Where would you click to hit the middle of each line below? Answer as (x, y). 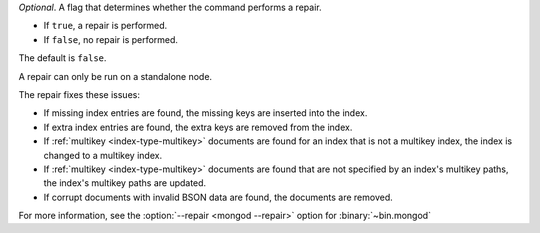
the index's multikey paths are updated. (125, 183)
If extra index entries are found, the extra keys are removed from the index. (198, 127)
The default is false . (62, 58)
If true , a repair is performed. (105, 26)
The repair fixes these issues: (79, 94)
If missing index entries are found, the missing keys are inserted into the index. (205, 113)
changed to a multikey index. (103, 155)
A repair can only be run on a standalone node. (115, 76)
